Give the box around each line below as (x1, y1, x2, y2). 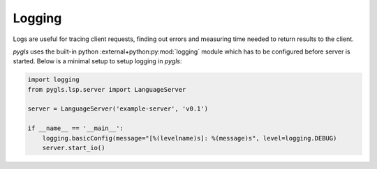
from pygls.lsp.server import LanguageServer (27, 86, 186, 93)
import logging (27, 76, 80, 83)
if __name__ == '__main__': (27, 124, 124, 132)
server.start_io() (42, 144, 105, 152)
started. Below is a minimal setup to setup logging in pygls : (13, 57, 182, 65)
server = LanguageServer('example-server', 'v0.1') (27, 105, 209, 113)
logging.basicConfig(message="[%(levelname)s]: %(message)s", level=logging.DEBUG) (42, 134, 337, 142)
